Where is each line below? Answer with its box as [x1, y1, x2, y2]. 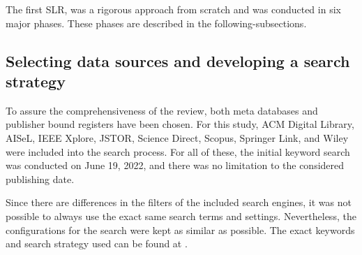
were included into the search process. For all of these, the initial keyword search [6, 144, 350, 159]
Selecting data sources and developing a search [6, 50, 350, 71]
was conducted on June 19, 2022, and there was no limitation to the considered [6, 158, 345, 173]
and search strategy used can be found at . [6, 236, 188, 251]
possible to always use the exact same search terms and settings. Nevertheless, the [6, 208, 356, 223]
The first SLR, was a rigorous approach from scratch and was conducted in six [6, 2, 341, 16]
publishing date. [6, 171, 75, 186]
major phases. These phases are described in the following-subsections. [6, 15, 307, 30]
